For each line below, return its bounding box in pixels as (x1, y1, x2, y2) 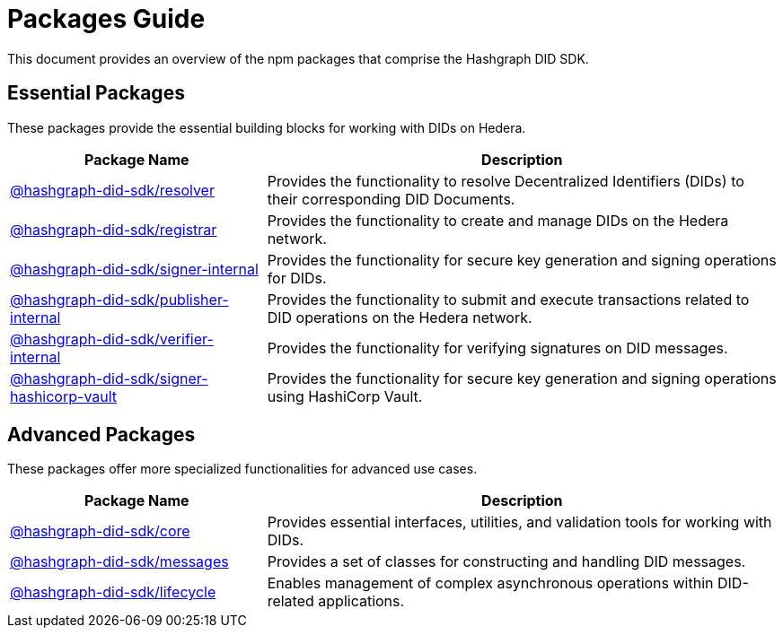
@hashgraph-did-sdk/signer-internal (10, 259, 259, 278)
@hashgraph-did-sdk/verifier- (10, 329, 214, 348)
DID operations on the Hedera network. (267, 308, 532, 326)
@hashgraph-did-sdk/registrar (10, 220, 217, 239)
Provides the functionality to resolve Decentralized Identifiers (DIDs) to (267, 171, 744, 190)
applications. (318, 592, 405, 611)
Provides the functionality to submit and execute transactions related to (267, 290, 750, 309)
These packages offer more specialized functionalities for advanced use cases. (7, 461, 478, 477)
